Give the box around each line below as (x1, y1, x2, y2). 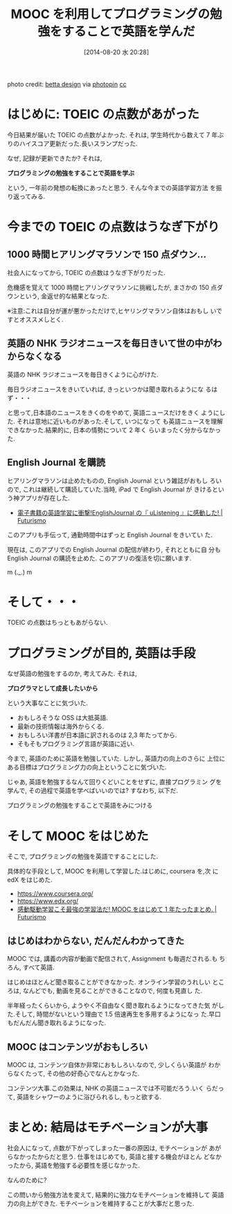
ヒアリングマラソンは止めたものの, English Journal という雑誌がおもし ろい (7, 476, 222, 485)
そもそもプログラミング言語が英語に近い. (17, 740, 135, 748)
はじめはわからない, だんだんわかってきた (7, 935, 185, 946)
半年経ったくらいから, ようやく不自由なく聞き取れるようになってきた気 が (7, 1001, 218, 1009)
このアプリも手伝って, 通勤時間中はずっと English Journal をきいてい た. (7, 530, 213, 539)
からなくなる (7, 351, 62, 363)
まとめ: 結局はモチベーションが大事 (7, 1120, 208, 1136)
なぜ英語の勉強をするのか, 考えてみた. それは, (7, 670, 137, 678)
